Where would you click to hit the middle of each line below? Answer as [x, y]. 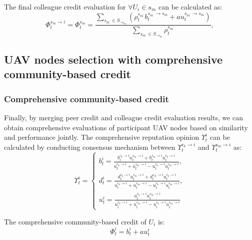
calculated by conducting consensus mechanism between [90, 147]
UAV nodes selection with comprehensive [113, 59]
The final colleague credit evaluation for [65, 7]
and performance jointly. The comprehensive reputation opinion [101, 137]
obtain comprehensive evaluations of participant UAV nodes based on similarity [126, 127]
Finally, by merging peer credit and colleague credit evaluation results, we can [124, 117]
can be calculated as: [190, 7]
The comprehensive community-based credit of [75, 221]
